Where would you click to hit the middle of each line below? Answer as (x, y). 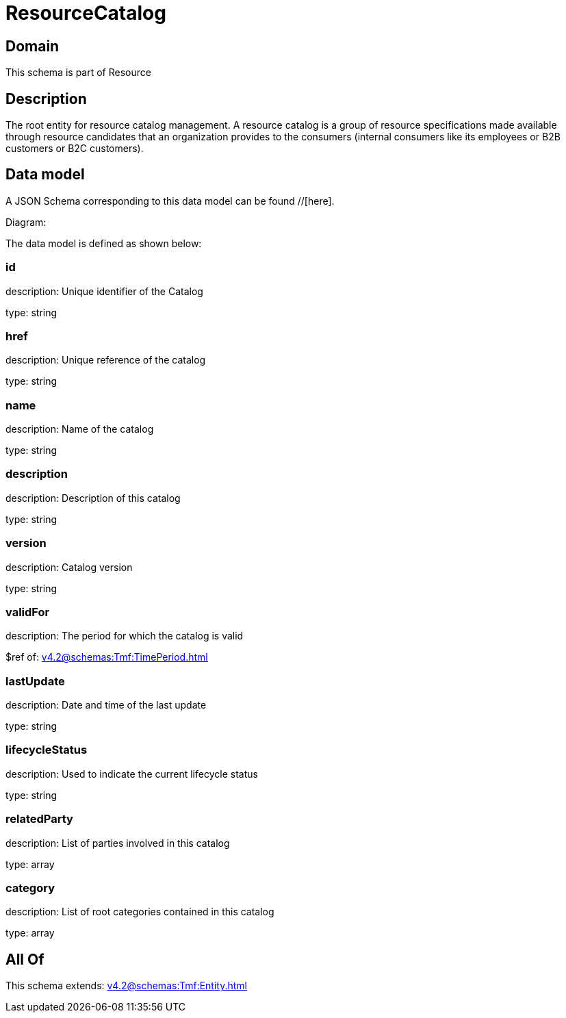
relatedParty (39, 819)
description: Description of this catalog (93, 498)
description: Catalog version (69, 567)
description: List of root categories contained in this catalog (140, 912)
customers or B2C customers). (75, 149)
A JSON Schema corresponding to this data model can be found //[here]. (170, 201)
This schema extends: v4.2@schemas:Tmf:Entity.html (126, 986)
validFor (28, 612)
